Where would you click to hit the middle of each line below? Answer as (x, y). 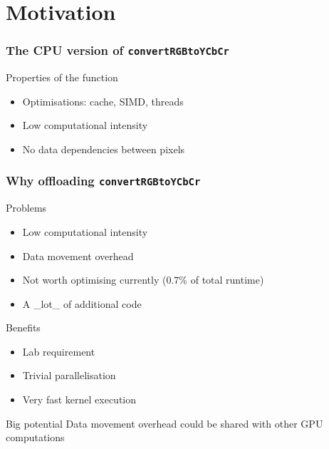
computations (35, 437)
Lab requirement (59, 351)
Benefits (23, 327)
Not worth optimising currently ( (94, 280)
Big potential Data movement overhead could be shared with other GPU (164, 423)
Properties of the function (62, 77)
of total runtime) (227, 280)
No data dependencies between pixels (104, 149)
